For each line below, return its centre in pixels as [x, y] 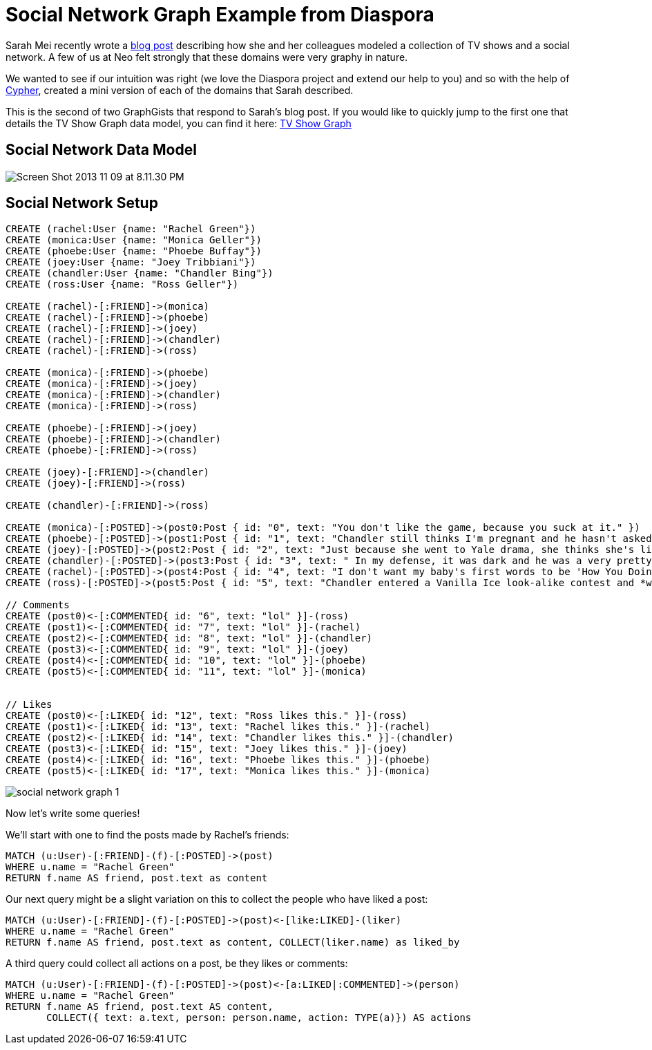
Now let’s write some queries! [73, 814]
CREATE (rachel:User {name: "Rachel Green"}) [131, 229]
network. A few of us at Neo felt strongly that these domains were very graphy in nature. [207, 57]
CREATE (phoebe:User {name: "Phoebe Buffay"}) [134, 251]
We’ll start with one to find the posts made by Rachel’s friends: [147, 835]
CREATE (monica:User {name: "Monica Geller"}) [134, 240]
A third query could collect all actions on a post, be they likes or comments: [177, 964]
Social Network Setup [82, 203]
